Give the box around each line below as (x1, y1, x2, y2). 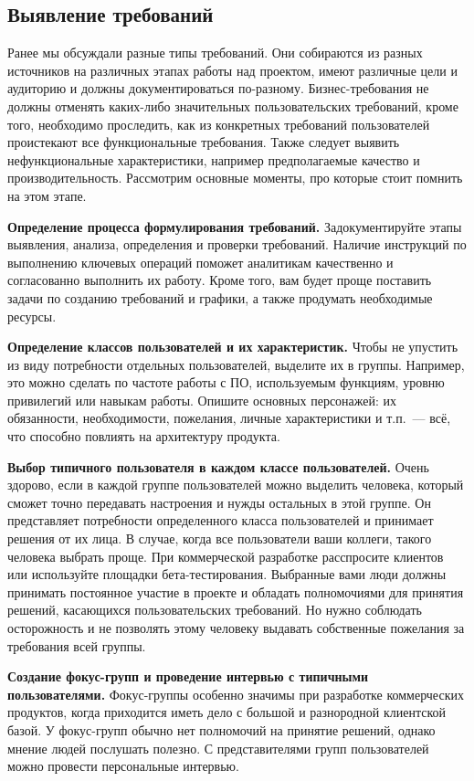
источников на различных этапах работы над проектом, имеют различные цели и (7, 60, 458, 79)
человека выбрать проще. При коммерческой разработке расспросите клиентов (7, 546, 444, 565)
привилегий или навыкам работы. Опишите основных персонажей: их (7, 390, 397, 409)
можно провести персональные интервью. (7, 756, 239, 776)
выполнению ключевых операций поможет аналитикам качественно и (7, 252, 394, 271)
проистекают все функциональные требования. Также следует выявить (7, 132, 400, 152)
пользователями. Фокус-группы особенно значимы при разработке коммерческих (7, 684, 464, 703)
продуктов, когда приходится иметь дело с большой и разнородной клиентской (7, 702, 446, 722)
